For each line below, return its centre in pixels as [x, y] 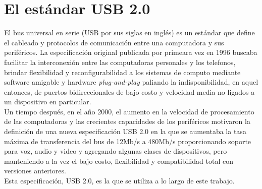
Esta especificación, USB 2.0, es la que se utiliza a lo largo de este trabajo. [119, 181]
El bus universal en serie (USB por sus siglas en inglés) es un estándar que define [129, 33]
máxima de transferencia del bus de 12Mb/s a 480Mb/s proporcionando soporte [128, 141]
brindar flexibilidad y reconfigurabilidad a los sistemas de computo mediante [122, 72]
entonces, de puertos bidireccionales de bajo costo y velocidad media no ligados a [129, 91]
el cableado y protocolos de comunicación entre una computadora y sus [114, 42]
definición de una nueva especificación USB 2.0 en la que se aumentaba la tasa [125, 131]
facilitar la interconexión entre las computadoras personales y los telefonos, [120, 62]
